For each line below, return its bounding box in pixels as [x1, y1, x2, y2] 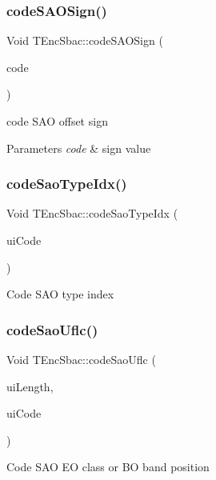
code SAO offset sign [6, 113, 108, 129]
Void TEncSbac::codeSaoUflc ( [6, 351, 156, 367]
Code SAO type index [6, 286, 114, 302]
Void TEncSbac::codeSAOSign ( [6, 32, 163, 49]
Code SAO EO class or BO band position [6, 458, 210, 475]
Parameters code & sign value [6, 139, 151, 156]
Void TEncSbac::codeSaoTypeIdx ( [6, 205, 178, 222]
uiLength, [6, 378, 54, 394]
